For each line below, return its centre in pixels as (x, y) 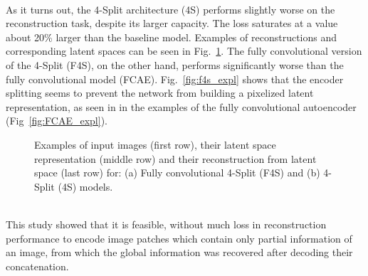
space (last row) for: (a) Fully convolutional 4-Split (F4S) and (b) (177, 172)
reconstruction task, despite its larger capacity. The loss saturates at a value (172, 23)
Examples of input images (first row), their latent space (155, 144)
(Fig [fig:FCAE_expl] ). (57, 121)
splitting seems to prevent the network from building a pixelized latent (160, 93)
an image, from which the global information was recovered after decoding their (179, 252)
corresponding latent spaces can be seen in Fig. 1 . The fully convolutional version (184, 51)
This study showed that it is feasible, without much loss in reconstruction (166, 224)
